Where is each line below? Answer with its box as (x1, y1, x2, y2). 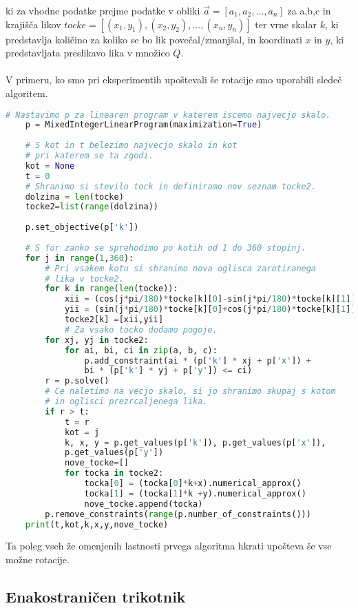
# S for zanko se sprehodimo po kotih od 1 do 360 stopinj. (25, 242, 306, 253)
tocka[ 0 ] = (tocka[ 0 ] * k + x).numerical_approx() (84, 479, 302, 489)
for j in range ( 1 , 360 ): (25, 253, 134, 263)
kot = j (64, 427, 100, 437)
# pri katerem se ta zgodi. (25, 151, 154, 161)
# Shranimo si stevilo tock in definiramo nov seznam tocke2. (25, 181, 317, 191)
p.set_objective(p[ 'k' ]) (25, 222, 139, 233)
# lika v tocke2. (45, 273, 124, 284)
